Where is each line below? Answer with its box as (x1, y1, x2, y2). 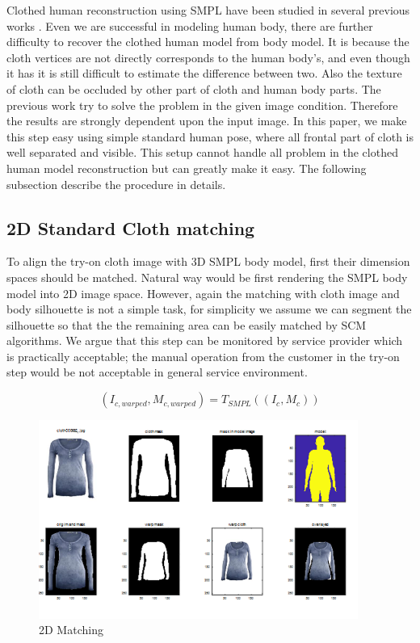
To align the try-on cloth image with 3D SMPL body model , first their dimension (6, 253, 410, 270)
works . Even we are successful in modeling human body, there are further (6, 17, 373, 34)
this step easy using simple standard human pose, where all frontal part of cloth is (6, 128, 414, 145)
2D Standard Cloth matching (6, 215, 255, 240)
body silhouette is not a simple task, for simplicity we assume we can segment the (6, 300, 412, 317)
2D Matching (39, 621, 103, 638)
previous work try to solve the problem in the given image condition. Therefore (6, 96, 398, 113)
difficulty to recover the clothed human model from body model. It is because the (6, 33, 409, 50)
